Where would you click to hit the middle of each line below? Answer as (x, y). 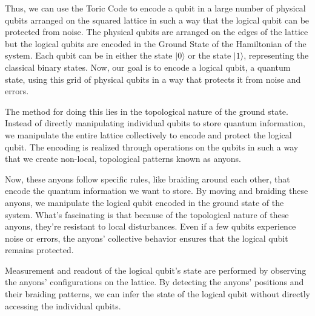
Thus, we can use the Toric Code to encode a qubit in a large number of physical (155, 8)
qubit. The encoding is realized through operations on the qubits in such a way (152, 147)
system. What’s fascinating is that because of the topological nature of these (147, 214)
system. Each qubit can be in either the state (89, 55)
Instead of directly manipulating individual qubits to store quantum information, (155, 123)
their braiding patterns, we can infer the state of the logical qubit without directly (157, 294)
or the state (210, 55)
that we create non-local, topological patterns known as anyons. (123, 159)
